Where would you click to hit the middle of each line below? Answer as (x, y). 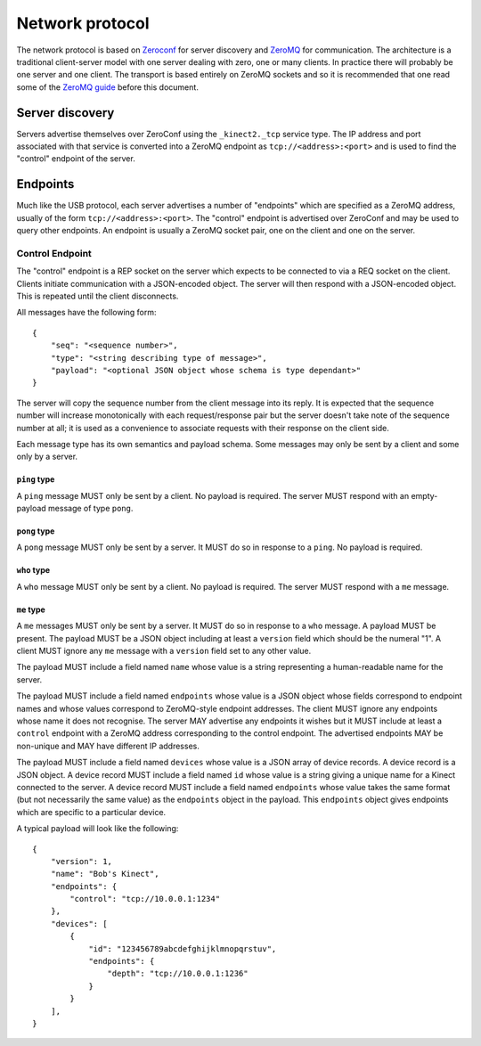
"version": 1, (82, 861)
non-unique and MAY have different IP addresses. (108, 746)
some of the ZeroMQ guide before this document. (108, 87)
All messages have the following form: (86, 313)
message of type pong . (90, 509)
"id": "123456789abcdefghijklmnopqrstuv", (183, 948)
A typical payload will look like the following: (98, 829)
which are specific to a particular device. (91, 812)
